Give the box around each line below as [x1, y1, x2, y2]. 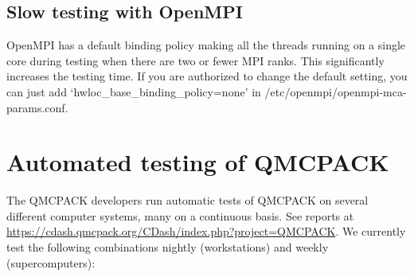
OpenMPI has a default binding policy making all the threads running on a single [6, 37, 406, 53]
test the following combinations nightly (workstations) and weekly [6, 239, 329, 256]
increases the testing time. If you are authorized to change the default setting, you [6, 68, 408, 84]
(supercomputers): [6, 254, 96, 271]
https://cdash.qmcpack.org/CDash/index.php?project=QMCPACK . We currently [6, 223, 406, 240]
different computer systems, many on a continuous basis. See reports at [6, 207, 354, 224]
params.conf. [6, 99, 68, 115]
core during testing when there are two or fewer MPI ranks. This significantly [6, 52, 385, 68]
